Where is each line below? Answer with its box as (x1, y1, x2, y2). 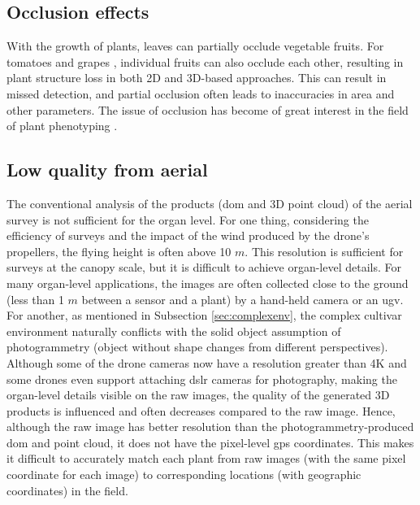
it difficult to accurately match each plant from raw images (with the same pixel (6, 450, 406, 467)
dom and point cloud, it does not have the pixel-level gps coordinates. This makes (6, 433, 414, 451)
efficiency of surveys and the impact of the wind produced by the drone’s (6, 227, 370, 244)
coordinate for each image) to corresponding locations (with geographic (6, 466, 362, 483)
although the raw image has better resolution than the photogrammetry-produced (6, 418, 414, 435)
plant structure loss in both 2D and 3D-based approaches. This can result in (6, 69, 387, 86)
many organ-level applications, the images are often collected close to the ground (6, 274, 409, 291)
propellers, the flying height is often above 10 (6, 242, 232, 259)
